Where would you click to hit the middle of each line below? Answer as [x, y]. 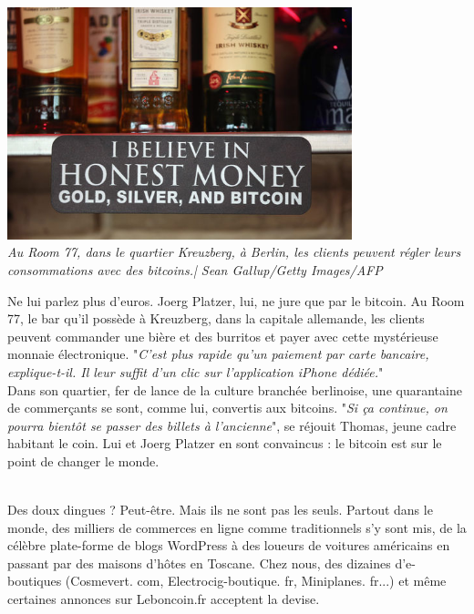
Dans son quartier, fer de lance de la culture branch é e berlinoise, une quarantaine [235, 389]
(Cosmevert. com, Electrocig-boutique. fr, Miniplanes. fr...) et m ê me [256, 581]
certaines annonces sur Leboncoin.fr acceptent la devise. [164, 599]
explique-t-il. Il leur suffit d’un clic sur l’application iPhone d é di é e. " [196, 371]
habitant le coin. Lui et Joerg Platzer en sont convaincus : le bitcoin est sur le [225, 443]
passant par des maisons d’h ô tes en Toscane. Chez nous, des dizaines [199, 563]
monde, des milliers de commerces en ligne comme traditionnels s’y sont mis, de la [237, 527]
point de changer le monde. [83, 460]
